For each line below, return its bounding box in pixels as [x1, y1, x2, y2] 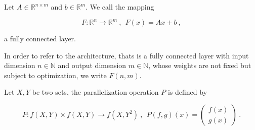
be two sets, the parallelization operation [32, 87, 159, 97]
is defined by [167, 87, 207, 97]
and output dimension [58, 60, 126, 71]
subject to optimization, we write [4, 70, 107, 80]
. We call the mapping [86, 2, 154, 12]
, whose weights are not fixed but [148, 60, 251, 71]
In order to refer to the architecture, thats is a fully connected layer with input [4, 50, 249, 60]
